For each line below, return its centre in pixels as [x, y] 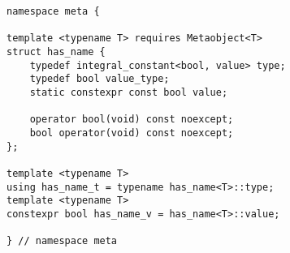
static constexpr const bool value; [129, 92]
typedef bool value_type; [100, 79]
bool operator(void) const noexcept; [132, 133]
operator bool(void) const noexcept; [132, 120]
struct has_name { [56, 51]
